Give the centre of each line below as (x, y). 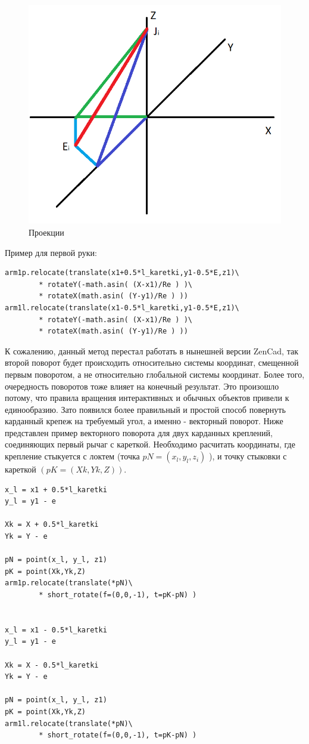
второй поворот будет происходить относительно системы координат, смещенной (152, 362)
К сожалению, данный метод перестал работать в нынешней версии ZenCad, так (152, 351)
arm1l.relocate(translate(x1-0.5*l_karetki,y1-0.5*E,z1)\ (122, 308)
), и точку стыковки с (248, 456)
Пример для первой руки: (51, 252)
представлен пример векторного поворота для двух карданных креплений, (139, 432)
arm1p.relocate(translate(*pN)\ (69, 583)
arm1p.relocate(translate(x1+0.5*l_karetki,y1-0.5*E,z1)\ (122, 273)
